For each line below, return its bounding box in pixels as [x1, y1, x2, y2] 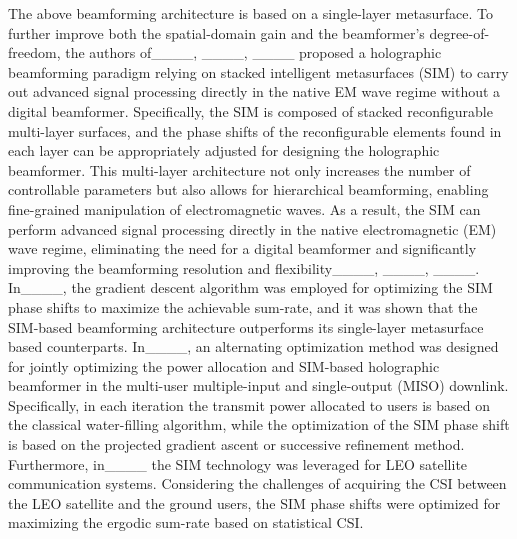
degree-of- [429, 22, 490, 43]
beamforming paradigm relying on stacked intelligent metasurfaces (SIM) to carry [8, 61, 509, 82]
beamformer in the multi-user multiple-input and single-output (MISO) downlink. [8, 375, 509, 396]
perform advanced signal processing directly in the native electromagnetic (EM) [8, 218, 497, 239]
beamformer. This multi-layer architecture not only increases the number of [8, 159, 471, 180]
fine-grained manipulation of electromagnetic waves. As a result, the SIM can [8, 198, 481, 219]
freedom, [8, 42, 61, 63]
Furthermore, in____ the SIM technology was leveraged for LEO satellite [8, 453, 468, 474]
